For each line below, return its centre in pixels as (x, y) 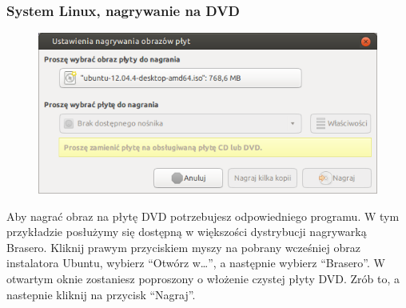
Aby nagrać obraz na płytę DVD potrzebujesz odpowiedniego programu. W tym (203, 216)
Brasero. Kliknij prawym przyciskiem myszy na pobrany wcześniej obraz (183, 247)
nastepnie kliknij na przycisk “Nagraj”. (101, 294)
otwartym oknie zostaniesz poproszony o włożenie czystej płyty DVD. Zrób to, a (203, 278)
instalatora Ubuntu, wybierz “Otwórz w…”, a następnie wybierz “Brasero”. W (196, 263)
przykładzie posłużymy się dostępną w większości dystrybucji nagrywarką (187, 232)
